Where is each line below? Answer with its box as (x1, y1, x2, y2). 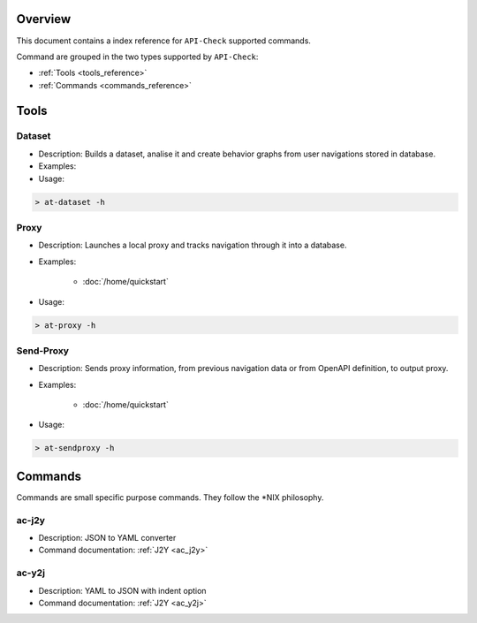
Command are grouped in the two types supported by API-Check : (16, 51, 259, 62)
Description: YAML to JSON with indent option (38, 585, 207, 596)
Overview (16, 11, 72, 27)
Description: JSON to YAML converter (38, 533, 177, 543)
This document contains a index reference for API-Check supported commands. (16, 35, 311, 46)
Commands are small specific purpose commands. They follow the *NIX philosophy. (16, 491, 324, 503)
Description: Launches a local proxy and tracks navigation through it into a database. (38, 239, 347, 251)
